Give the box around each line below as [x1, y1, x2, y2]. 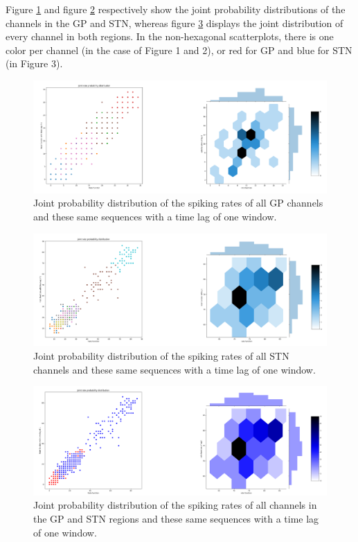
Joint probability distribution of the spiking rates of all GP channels [33, 195, 323, 210]
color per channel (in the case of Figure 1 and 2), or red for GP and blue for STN [6, 42, 352, 57]
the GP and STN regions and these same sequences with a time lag [33, 512, 319, 526]
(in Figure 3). [6, 56, 63, 71]
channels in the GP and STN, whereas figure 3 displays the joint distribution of [6, 15, 343, 30]
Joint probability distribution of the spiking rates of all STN [33, 348, 289, 362]
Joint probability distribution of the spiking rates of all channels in [33, 498, 317, 512]
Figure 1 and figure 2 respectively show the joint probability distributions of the [6, 2, 346, 16]
